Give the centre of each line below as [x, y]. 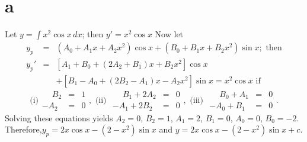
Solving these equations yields [59, 117]
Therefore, [23, 129]
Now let [169, 34]
